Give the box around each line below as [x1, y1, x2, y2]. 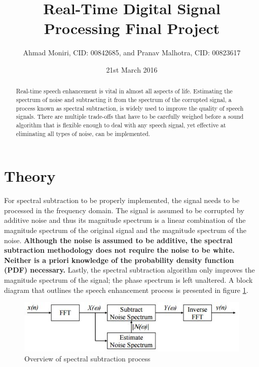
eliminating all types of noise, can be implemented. [16, 129, 151, 138]
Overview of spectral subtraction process [24, 353, 151, 363]
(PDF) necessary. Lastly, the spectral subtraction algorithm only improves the [4, 264, 255, 275]
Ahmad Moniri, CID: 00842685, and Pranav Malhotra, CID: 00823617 [23, 47, 241, 58]
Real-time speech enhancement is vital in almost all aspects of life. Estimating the [16, 87, 233, 95]
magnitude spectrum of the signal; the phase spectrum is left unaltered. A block [4, 274, 253, 285]
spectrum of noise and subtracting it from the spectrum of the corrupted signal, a [16, 95, 232, 104]
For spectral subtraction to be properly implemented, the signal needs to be [4, 195, 240, 206]
